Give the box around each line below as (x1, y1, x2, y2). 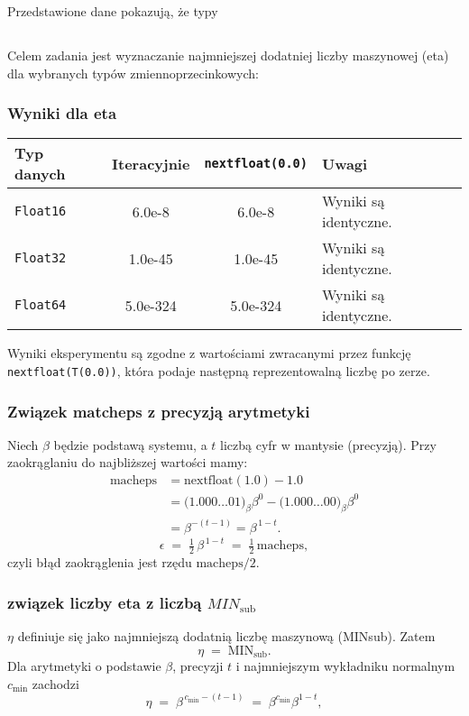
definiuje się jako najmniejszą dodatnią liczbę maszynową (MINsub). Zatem (17, 627, 436, 646)
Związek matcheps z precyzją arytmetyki (7, 399, 310, 422)
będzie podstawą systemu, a (53, 435, 207, 454)
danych (14, 163, 66, 185)
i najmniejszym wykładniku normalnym (235, 656, 455, 675)
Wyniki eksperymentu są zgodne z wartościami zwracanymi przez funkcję (7, 344, 411, 363)
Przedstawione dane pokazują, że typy (7, 2, 218, 20)
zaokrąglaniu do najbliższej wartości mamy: (7, 453, 248, 472)
